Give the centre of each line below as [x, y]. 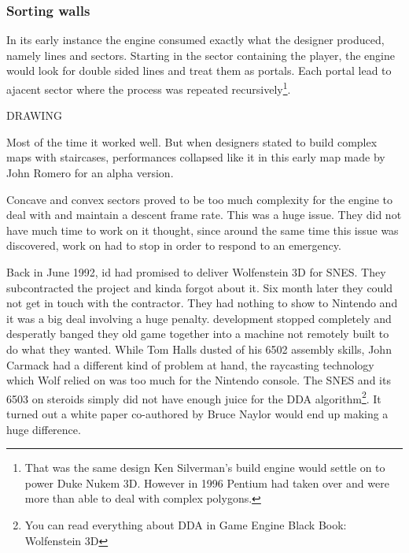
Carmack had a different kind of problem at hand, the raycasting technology [190, 364]
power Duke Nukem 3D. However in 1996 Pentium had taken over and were [207, 482]
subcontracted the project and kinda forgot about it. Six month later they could [200, 287]
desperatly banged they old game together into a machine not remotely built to [198, 334]
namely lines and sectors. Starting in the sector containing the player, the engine [201, 55]
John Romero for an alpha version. [90, 173]
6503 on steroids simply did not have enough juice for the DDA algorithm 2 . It [194, 397]
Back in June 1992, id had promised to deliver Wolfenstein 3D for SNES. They [196, 272]
